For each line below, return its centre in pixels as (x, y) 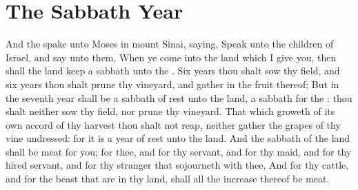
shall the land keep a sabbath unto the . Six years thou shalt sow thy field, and (173, 71)
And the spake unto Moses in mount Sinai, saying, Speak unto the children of (170, 44)
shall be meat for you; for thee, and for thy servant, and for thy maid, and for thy (179, 151)
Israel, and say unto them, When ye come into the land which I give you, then (171, 57)
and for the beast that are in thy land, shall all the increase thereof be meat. (168, 179)
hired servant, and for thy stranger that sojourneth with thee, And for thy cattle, (177, 165)
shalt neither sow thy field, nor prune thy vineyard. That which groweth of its (170, 111)
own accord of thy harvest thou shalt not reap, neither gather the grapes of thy (173, 124)
